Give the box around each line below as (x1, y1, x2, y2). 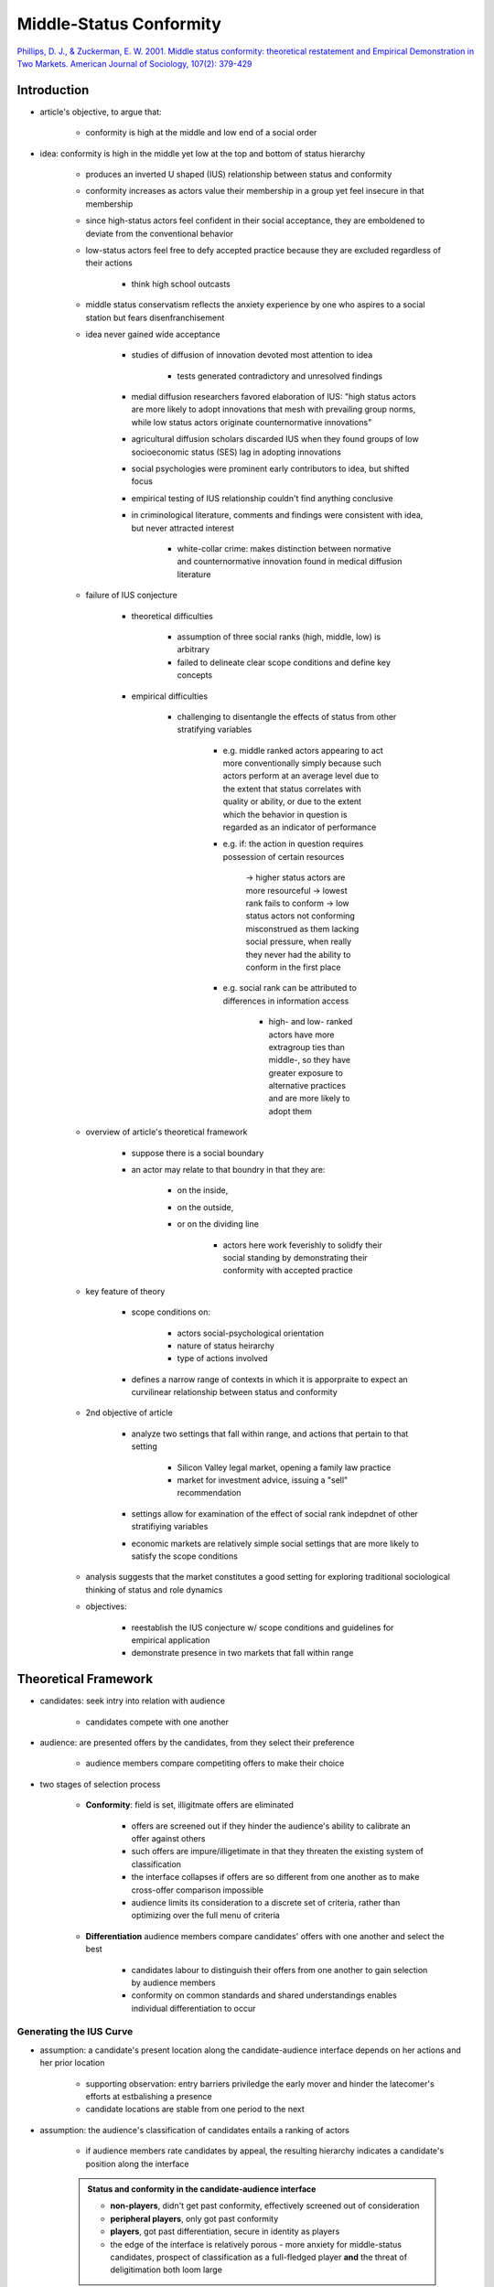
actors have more (268, 1029, 335, 1040)
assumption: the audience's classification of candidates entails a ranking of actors (39, 2124, 350, 2135)
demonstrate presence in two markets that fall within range (131, 1648, 354, 1659)
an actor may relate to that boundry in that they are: (131, 1165, 326, 1176)
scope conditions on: (131, 1306, 210, 1317)
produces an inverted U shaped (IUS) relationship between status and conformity (85, 169, 392, 180)
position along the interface (85, 2158, 189, 2169)
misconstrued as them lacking (245, 923, 360, 934)
